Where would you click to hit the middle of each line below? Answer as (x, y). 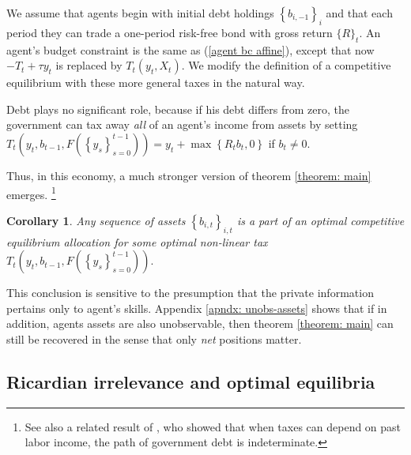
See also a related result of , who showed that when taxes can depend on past (213, 426)
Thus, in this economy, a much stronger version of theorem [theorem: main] (189, 175)
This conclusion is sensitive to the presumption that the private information (190, 293)
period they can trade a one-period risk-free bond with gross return (170, 32)
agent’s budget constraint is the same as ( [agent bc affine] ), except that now (190, 49)
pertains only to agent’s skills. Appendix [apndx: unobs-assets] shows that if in (197, 308)
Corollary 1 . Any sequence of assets (96, 220)
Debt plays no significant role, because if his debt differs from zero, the (178, 109)
